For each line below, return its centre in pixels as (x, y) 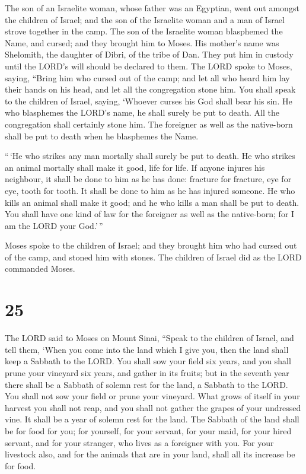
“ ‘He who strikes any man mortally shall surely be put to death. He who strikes (150, 156)
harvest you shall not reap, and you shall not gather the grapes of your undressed (153, 407)
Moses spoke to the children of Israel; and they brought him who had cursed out (151, 245)
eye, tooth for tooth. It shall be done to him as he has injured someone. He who (150, 190)
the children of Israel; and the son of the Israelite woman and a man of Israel (145, 19)
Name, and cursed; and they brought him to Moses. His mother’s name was (142, 42)
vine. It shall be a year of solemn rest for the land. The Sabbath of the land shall (152, 419)
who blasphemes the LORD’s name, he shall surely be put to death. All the (142, 112)
